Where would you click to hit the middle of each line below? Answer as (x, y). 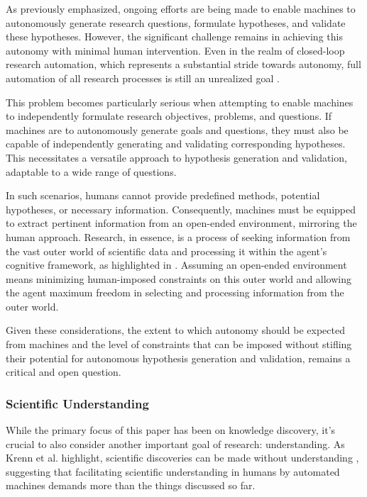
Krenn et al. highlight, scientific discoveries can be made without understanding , (182, 458)
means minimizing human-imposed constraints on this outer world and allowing (179, 278)
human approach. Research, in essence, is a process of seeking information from (178, 236)
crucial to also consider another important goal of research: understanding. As (175, 443)
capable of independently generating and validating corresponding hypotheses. (176, 144)
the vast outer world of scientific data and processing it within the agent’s (166, 251)
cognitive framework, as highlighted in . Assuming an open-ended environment (176, 265)
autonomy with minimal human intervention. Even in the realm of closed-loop (175, 50)
